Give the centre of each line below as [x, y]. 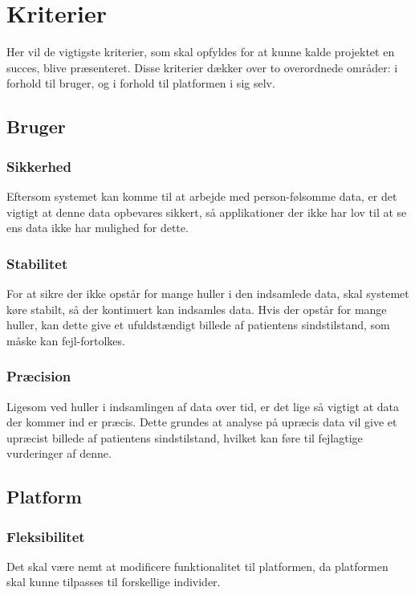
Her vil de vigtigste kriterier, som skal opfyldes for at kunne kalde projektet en [201, 52]
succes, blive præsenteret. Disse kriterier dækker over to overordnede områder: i [202, 67]
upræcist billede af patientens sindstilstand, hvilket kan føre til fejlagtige [185, 437]
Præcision [39, 376]
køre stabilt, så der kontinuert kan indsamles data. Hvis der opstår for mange [197, 309]
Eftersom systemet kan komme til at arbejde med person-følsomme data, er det [202, 196]
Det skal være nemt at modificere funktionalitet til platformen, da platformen [197, 566]
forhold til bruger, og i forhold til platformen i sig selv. [141, 83]
